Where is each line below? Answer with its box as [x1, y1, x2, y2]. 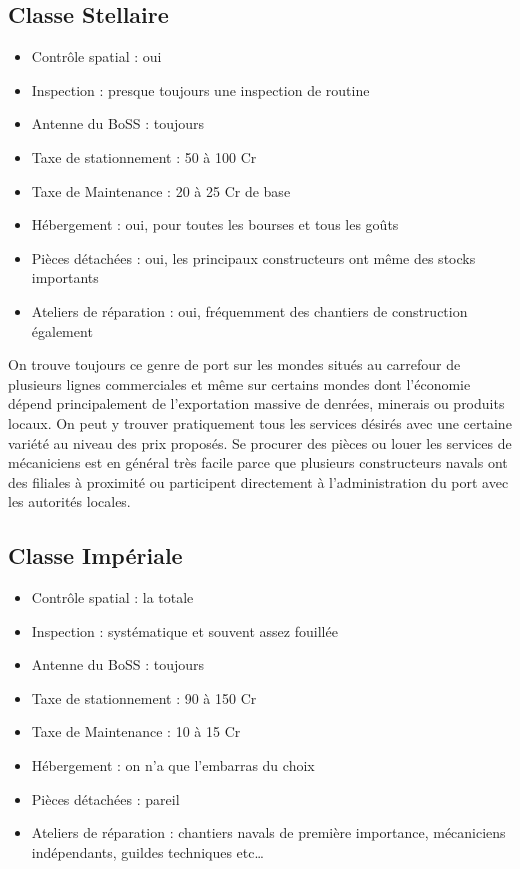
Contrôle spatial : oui [31, 46, 162, 67]
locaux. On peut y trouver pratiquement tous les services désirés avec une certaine [8, 412, 512, 433]
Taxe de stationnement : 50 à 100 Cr [31, 146, 257, 167]
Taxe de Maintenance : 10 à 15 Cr [31, 721, 241, 742]
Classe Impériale [8, 540, 183, 571]
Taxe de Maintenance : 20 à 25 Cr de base [31, 180, 291, 201]
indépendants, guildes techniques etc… [31, 841, 264, 862]
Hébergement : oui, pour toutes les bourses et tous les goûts [31, 214, 399, 235]
